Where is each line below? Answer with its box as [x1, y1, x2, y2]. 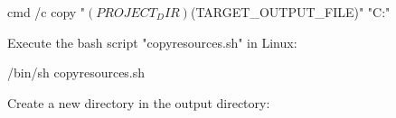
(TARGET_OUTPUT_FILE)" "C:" [190, 3, 391, 21]
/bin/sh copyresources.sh [7, 63, 146, 82]
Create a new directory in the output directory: [7, 93, 270, 112]
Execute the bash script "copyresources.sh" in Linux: [7, 32, 297, 51]
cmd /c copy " [7, 3, 86, 21]
